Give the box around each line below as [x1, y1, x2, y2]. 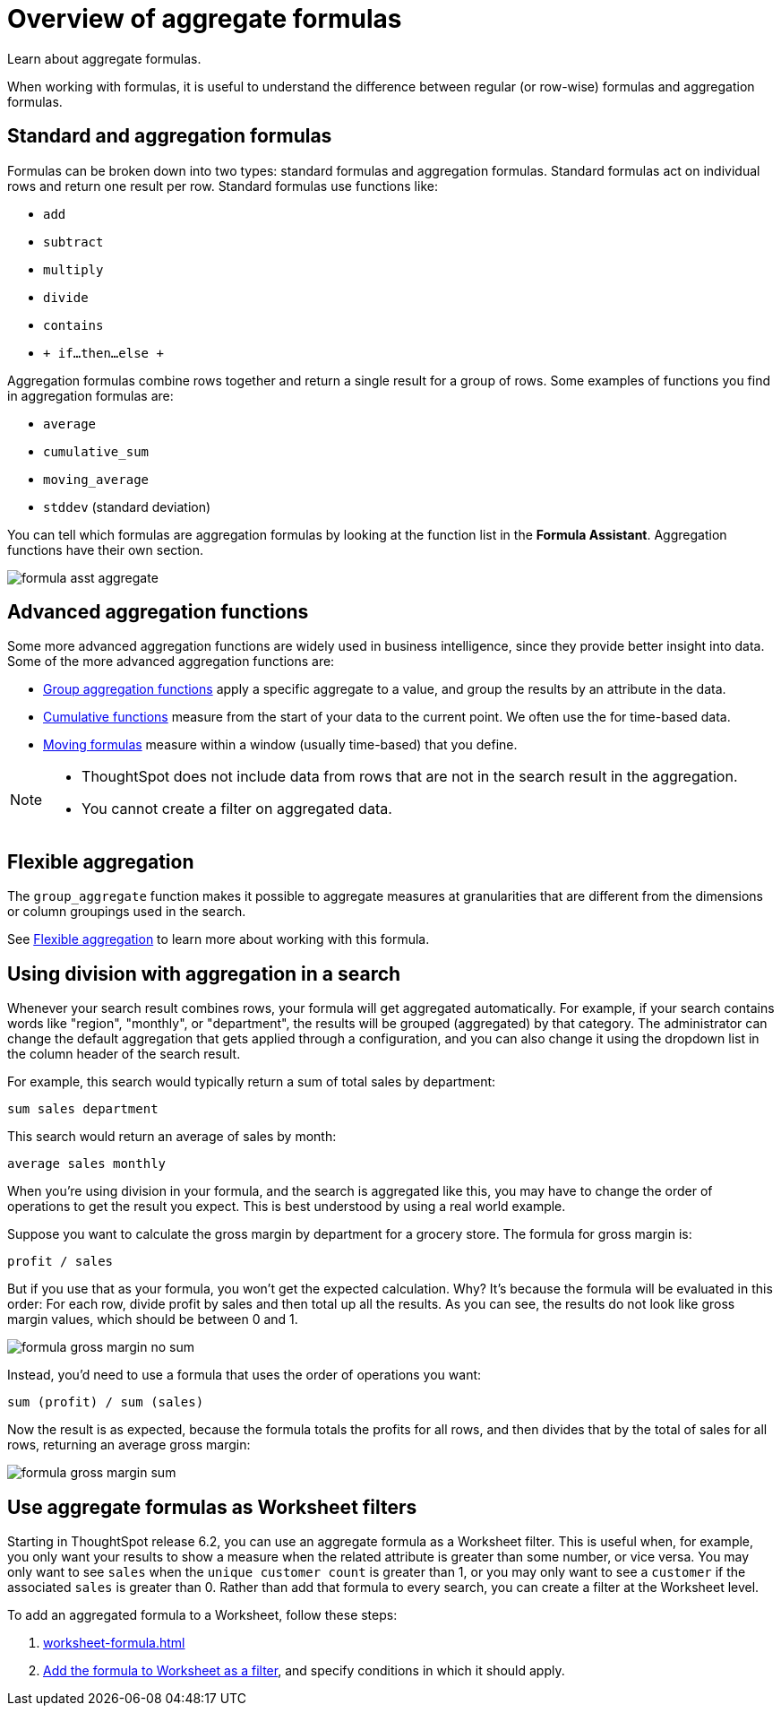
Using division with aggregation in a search [7, 962, 401, 985]
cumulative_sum [43, 444, 150, 459]
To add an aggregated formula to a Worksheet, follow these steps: [7, 1606, 398, 1622]
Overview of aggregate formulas [7, 4, 402, 34]
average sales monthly [7, 1156, 167, 1172]
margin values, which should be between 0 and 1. [7, 1311, 298, 1328]
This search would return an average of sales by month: [7, 1129, 337, 1145]
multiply [43, 262, 104, 277]
